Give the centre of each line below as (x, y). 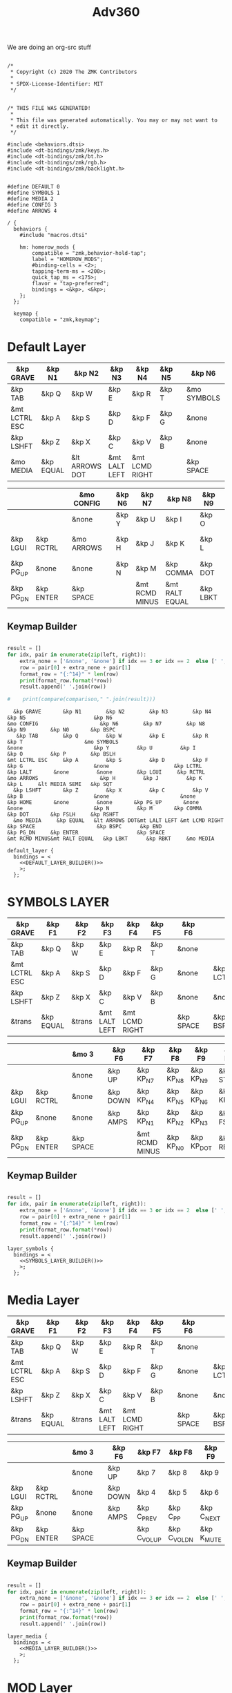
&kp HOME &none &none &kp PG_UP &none (103, 803)
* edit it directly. (40, 126)
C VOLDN (181, 1538)
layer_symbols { (30, 1249)
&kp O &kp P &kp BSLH (61, 754)
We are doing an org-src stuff (49, 47)
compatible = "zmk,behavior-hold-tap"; (89, 254)
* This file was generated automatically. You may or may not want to (114, 121)
